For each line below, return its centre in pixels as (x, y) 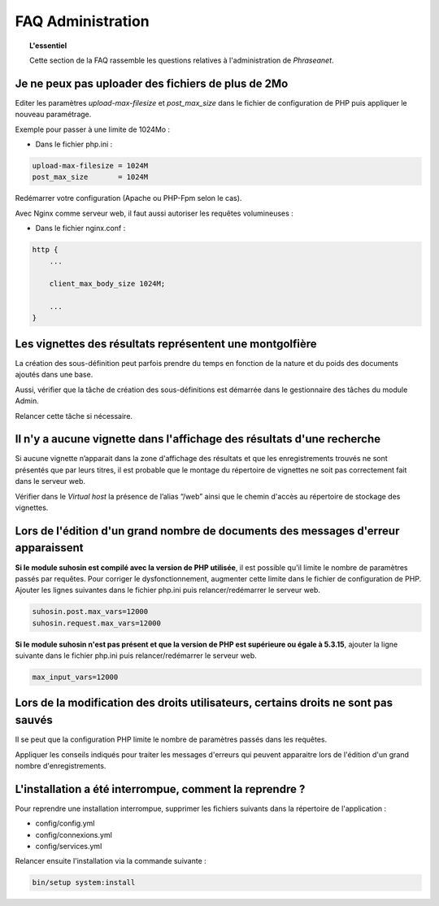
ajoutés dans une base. (54, 375)
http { (45, 250)
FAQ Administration (82, 21)
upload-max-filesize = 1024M (90, 166)
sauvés (34, 720)
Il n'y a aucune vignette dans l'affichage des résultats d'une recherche (198, 439)
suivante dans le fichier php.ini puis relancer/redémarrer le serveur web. (136, 656)
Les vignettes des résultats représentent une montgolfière (166, 344)
